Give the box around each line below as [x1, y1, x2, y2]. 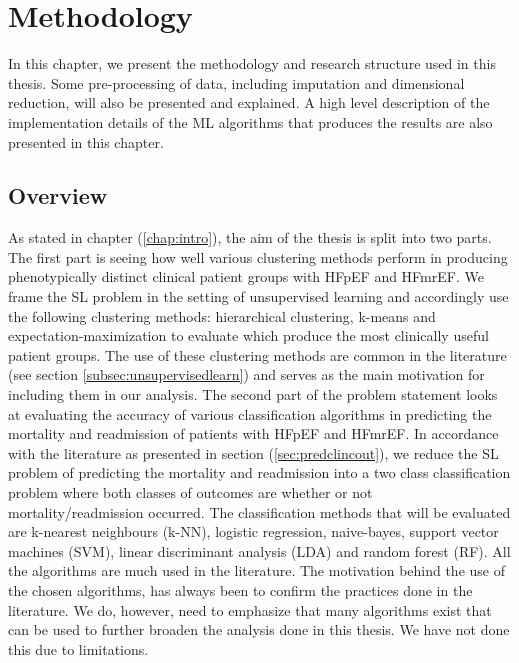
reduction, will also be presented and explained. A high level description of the [8, 92, 490, 113]
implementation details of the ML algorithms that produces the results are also [8, 111, 493, 132]
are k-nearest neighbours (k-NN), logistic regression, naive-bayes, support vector [8, 521, 499, 542]
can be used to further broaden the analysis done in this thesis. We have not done [8, 619, 510, 640]
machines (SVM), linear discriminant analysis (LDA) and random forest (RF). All [8, 540, 511, 561]
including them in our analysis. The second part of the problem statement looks [8, 384, 498, 405]
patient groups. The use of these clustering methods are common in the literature [8, 344, 507, 365]
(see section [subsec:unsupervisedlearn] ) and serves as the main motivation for [8, 364, 485, 385]
